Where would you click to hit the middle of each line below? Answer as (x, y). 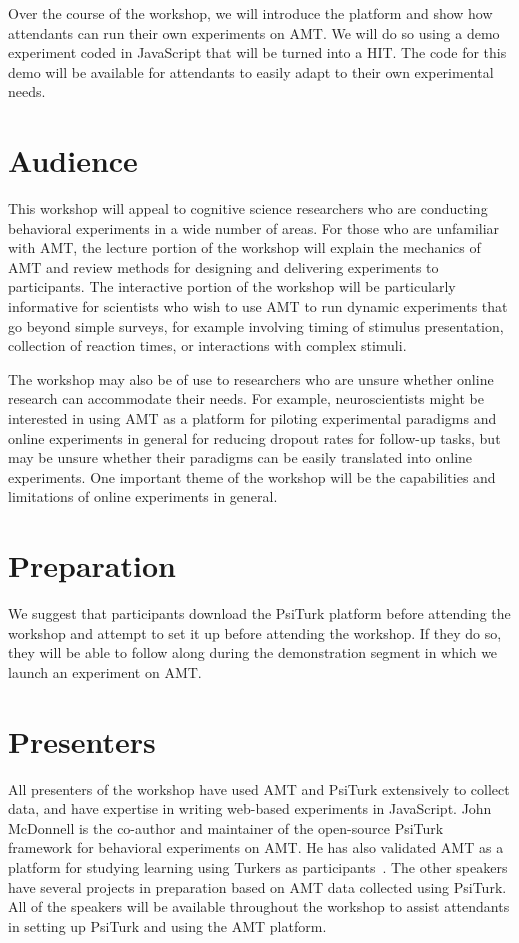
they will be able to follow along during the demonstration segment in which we (253, 652)
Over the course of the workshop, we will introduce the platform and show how (250, 13)
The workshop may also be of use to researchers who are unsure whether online (251, 378)
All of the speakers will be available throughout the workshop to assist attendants (259, 906)
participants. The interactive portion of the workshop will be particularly (232, 286)
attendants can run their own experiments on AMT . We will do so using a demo (254, 32)
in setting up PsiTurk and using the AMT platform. (167, 925)
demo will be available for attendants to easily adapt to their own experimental (251, 71)
